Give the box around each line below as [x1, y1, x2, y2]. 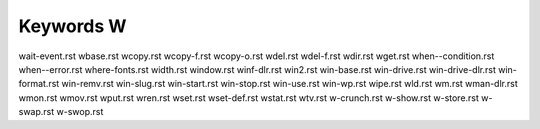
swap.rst [18, 106, 55, 118]
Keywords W [18, 15, 127, 37]
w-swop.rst [56, 106, 104, 118]
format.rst [18, 78, 60, 90]
